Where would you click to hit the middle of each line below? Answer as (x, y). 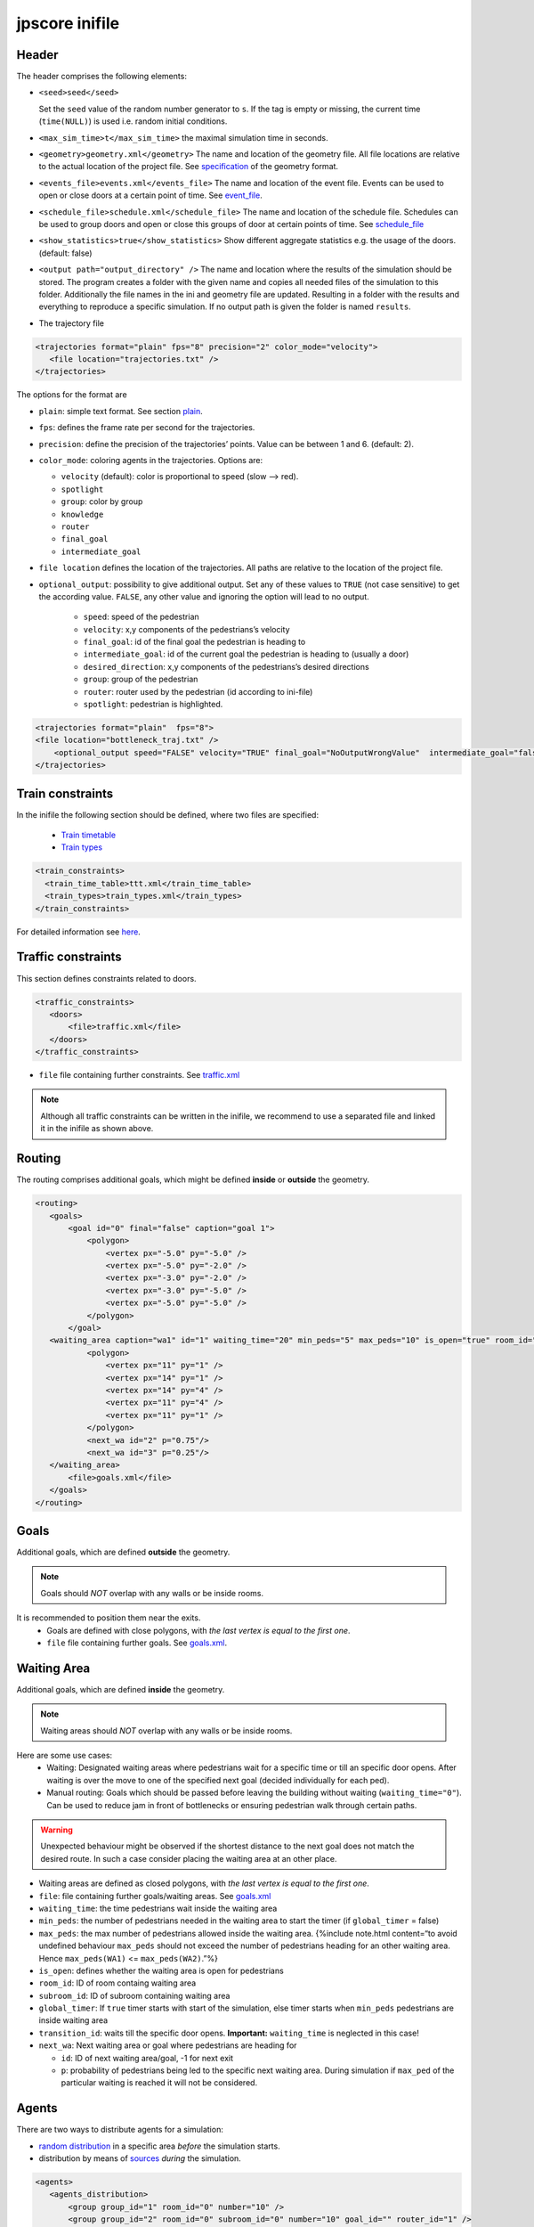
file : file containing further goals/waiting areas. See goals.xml (155, 1896)
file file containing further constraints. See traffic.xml (139, 1075)
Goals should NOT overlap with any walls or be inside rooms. (152, 1593)
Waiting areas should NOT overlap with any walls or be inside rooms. (166, 1730)
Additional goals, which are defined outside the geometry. (123, 1552)
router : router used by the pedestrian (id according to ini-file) (198, 691)
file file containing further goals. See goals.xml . (137, 1643)
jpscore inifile (68, 23)
